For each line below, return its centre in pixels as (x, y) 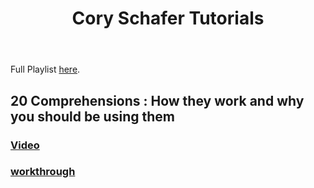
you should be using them (92, 116)
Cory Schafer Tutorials (168, 18)
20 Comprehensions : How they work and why (157, 100)
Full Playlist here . (45, 69)
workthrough (43, 172)
